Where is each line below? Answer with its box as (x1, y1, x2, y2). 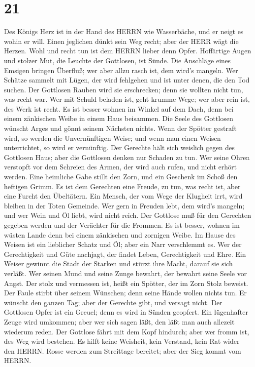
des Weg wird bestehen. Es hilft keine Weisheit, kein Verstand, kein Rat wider (4, 336, 240, 346)
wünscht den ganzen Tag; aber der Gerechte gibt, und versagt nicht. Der (4, 297, 223, 307)
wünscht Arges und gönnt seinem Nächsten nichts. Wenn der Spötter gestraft (4, 123, 237, 133)
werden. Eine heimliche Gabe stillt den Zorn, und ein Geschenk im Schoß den (4, 171, 238, 182)
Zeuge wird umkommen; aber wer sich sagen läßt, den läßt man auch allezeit (4, 316, 235, 326)
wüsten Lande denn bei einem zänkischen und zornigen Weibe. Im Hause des (4, 229, 236, 240)
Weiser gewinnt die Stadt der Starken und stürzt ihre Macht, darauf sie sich (4, 258, 233, 269)
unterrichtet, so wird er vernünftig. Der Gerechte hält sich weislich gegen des (4, 142, 235, 153)
